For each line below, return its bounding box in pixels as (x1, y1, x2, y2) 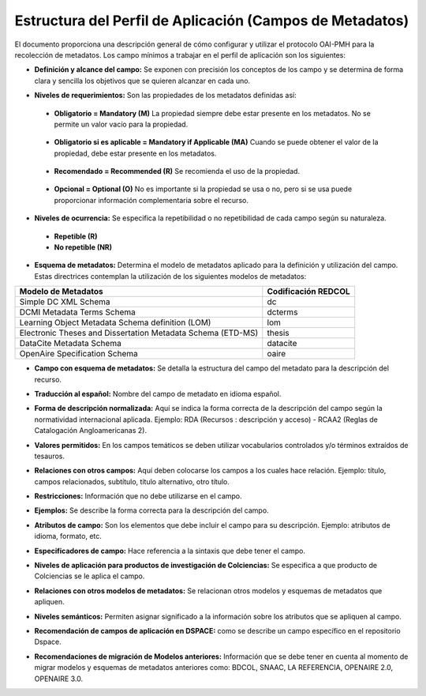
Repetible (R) (54, 231, 98, 241)
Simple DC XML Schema (19, 296, 110, 307)
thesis (267, 328, 290, 339)
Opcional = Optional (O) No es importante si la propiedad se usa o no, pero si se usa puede (54, 184, 353, 194)
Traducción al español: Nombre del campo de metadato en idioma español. (34, 389, 282, 398)
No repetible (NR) (54, 243, 113, 252)
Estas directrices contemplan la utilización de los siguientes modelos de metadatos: (34, 271, 307, 280)
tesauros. (34, 451, 65, 461)
